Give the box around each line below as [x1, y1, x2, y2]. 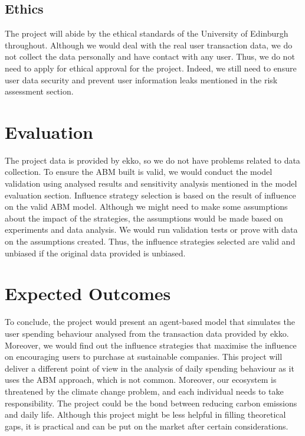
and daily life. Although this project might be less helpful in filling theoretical [5, 408, 286, 421]
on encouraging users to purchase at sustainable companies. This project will [5, 350, 283, 363]
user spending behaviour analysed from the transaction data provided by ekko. [5, 327, 289, 339]
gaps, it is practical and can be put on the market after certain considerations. [5, 419, 288, 432]
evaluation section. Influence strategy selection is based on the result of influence [5, 188, 296, 201]
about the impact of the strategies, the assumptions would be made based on [5, 212, 283, 224]
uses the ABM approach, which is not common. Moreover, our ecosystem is [5, 373, 277, 386]
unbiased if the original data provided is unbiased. [5, 246, 186, 259]
